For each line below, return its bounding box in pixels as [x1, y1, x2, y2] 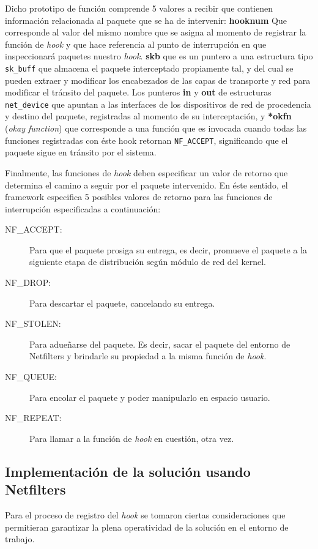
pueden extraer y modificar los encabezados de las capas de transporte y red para [5, 73, 311, 86]
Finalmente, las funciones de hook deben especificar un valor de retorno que [5, 166, 288, 179]
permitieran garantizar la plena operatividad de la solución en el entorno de [5, 520, 289, 533]
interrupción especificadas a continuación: [5, 202, 161, 215]
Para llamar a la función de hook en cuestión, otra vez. [29, 431, 234, 444]
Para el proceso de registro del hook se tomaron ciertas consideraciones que [5, 509, 286, 521]
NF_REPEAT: [5, 411, 62, 424]
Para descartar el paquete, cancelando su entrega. [29, 296, 215, 309]
